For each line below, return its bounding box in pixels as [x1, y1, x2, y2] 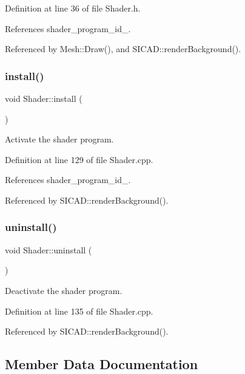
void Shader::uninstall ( [5, 243, 92, 256]
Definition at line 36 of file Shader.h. [5, 2, 141, 14]
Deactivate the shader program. [5, 284, 122, 296]
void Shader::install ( [5, 92, 82, 104]
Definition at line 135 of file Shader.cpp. [5, 304, 153, 317]
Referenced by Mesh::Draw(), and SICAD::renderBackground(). [5, 42, 241, 55]
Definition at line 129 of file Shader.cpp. [5, 153, 153, 165]
